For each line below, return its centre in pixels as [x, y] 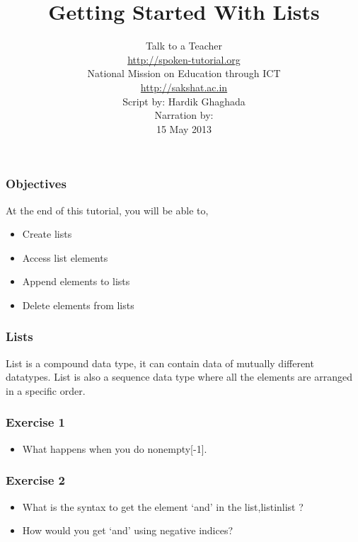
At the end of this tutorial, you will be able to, [107, 210]
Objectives [36, 184]
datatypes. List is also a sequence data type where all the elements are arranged [179, 377]
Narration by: [184, 115]
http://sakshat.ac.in [184, 87]
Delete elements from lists [78, 305]
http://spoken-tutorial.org [184, 59]
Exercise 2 [35, 480]
